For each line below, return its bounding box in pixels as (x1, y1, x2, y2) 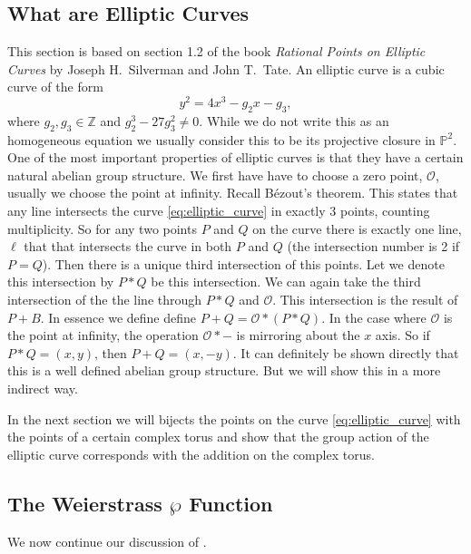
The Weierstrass (7, 489, 162, 517)
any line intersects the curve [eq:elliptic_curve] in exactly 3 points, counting (7, 201, 430, 220)
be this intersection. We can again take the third (151, 272, 421, 291)
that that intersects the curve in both (24, 237, 232, 256)
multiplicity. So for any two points (7, 219, 197, 238)
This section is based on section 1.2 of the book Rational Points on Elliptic (7, 42, 426, 61)
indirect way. (7, 378, 78, 397)
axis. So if (375, 326, 430, 345)
